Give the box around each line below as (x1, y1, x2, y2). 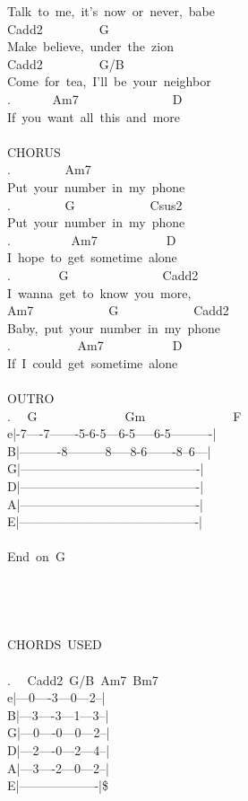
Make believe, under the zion (7, 37, 174, 56)
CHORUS (7, 142, 61, 161)
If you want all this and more (7, 107, 181, 126)
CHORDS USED (7, 635, 102, 654)
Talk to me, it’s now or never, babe (7, 2, 215, 20)
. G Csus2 (7, 195, 183, 214)
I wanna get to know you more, (7, 283, 192, 302)
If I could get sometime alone (7, 353, 178, 372)
